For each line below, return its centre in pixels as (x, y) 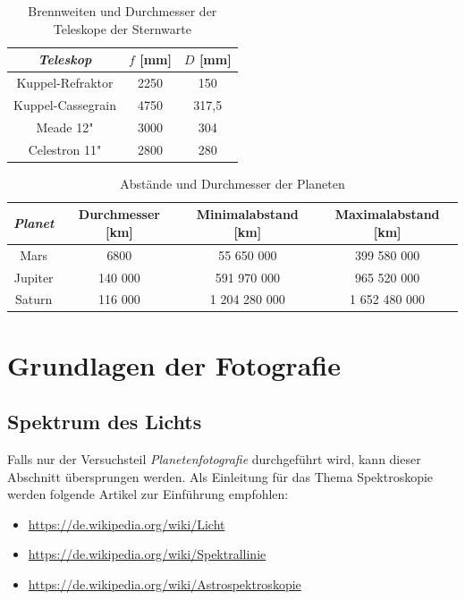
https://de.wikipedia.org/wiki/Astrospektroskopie (165, 584)
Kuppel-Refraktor (65, 83)
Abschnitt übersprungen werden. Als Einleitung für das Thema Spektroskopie (220, 476)
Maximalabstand (387, 214)
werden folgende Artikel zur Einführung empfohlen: (148, 494)
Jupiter (34, 277)
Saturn (34, 299)
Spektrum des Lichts (105, 422)
